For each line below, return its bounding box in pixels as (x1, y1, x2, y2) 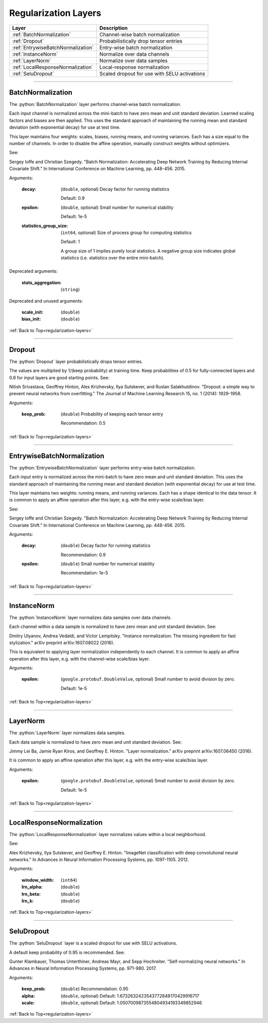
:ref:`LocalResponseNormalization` (12, 64, 94, 71)
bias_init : (21, 316, 41, 322)
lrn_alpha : (21, 884, 43, 890)
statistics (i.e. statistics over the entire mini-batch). (61, 255, 165, 261)
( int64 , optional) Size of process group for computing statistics (61, 229, 192, 236)
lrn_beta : (21, 891, 41, 897)
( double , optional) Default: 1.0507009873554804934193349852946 (61, 1000, 202, 1006)
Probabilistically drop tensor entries (99, 37, 183, 44)
